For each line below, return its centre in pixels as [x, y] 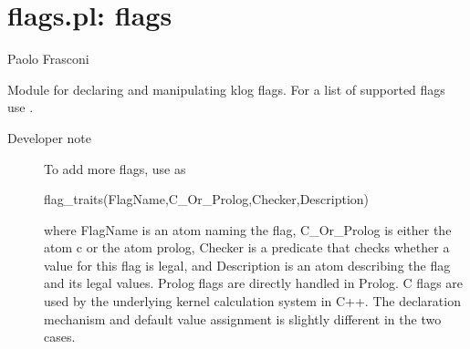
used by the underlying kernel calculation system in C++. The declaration [252, 301]
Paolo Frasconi [48, 59]
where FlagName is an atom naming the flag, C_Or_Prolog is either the [248, 229]
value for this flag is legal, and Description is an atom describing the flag [247, 265]
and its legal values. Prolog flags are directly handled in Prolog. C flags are [254, 283]
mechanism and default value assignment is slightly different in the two [243, 318]
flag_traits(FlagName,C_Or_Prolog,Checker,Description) [207, 199]
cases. [60, 337]
